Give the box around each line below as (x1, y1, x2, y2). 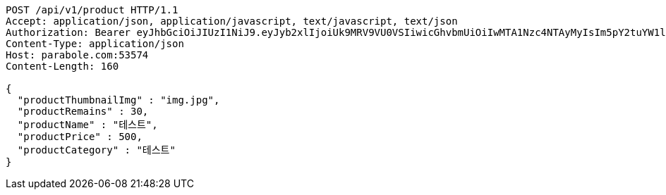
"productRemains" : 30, (17, 106, 149, 117)
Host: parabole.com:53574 (6, 49, 149, 61)
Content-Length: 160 (6, 61, 119, 72)
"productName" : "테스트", (17, 119, 158, 130)
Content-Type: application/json (6, 38, 184, 49)
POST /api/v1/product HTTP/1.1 (6, 4, 178, 15)
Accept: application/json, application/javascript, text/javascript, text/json (6, 15, 458, 27)
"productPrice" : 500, (17, 131, 143, 142)
